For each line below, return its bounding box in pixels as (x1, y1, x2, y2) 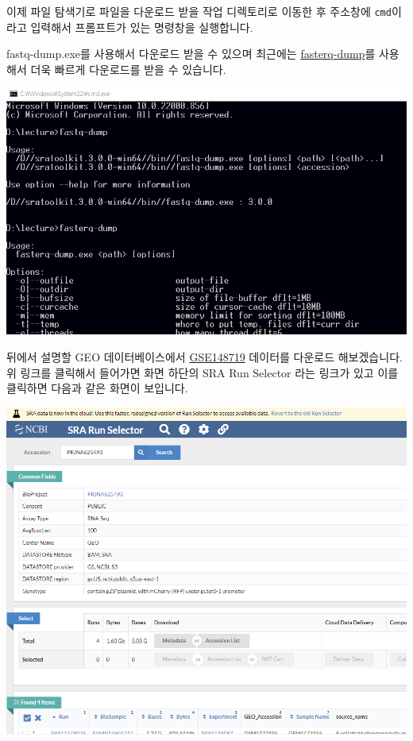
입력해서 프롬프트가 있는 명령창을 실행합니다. (30, 18, 253, 35)
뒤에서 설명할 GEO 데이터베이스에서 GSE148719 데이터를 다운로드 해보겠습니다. (6, 348, 403, 365)
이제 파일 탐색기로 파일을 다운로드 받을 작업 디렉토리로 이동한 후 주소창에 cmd (6, 3, 392, 19)
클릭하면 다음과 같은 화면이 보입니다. (6, 380, 188, 396)
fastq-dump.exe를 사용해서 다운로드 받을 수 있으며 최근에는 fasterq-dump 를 (6, 45, 376, 62)
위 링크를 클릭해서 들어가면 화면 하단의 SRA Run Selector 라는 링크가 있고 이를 (6, 364, 399, 380)
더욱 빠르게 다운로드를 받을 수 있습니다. (30, 60, 226, 77)
